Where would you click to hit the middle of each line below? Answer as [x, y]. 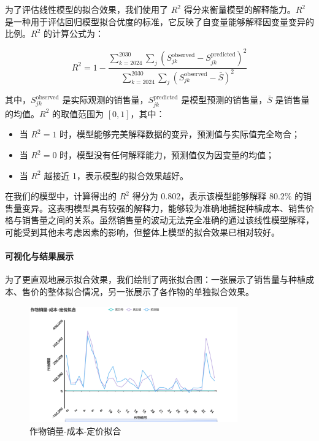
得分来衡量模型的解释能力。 [240, 9]
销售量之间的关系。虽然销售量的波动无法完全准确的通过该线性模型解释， [168, 220]
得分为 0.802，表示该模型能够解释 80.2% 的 [218, 196]
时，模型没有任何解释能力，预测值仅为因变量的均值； [167, 155]
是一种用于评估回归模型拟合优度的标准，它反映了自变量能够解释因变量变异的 [159, 21]
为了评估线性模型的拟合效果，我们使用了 [86, 9]
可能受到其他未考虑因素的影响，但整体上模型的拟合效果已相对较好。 [142, 232]
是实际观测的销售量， [105, 100]
